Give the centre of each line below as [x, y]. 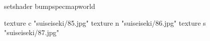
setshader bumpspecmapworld [50, 6]
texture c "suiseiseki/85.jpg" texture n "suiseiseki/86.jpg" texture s [105, 22]
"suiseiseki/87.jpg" [32, 32]
